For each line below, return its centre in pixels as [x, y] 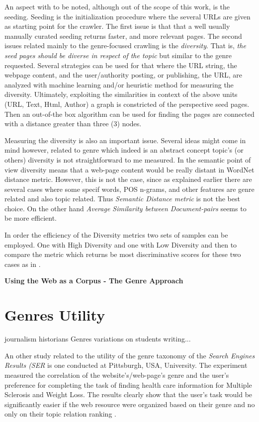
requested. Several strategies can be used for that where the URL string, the [121, 65]
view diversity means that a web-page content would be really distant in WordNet [129, 169]
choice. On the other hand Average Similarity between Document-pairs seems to [126, 208]
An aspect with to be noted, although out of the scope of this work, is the [117, 6]
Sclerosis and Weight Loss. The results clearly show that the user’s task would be [129, 394]
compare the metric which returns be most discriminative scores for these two [123, 254]
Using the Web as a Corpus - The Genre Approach [94, 281]
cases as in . [23, 264]
